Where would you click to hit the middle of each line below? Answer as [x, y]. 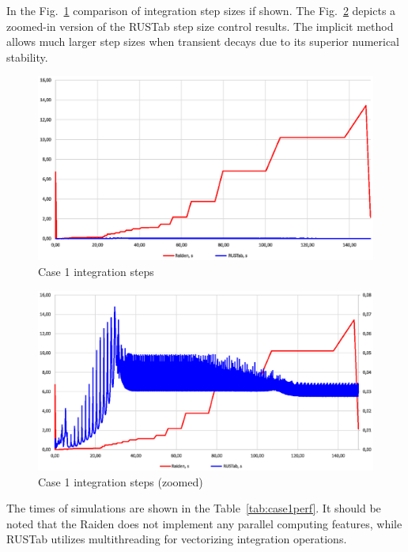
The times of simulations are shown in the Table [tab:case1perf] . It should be [194, 508]
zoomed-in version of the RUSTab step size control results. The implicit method [200, 26]
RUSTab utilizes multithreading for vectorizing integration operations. [177, 539]
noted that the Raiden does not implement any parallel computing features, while [204, 523]
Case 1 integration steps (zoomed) [121, 481]
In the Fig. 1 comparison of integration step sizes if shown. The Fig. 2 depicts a [201, 10]
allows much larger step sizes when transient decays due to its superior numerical [203, 42]
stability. [27, 57]
